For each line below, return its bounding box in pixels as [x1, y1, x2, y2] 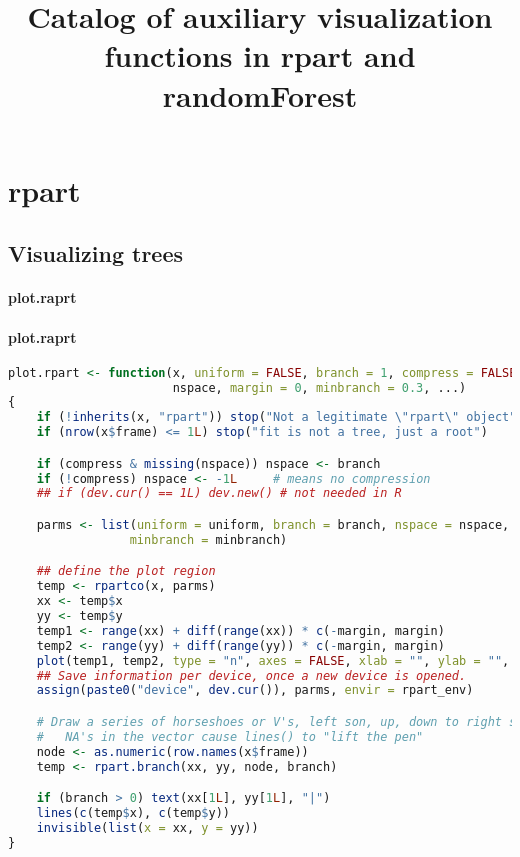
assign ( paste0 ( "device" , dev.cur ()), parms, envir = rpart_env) [36, 683, 474, 698]
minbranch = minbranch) [129, 532, 288, 547]
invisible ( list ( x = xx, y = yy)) [36, 820, 259, 835]
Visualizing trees [8, 238, 184, 269]
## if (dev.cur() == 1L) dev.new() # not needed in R [36, 486, 402, 501]
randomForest [162, 74, 358, 115]
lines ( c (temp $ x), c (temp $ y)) [36, 805, 231, 820]
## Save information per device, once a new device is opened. [36, 668, 467, 683]
